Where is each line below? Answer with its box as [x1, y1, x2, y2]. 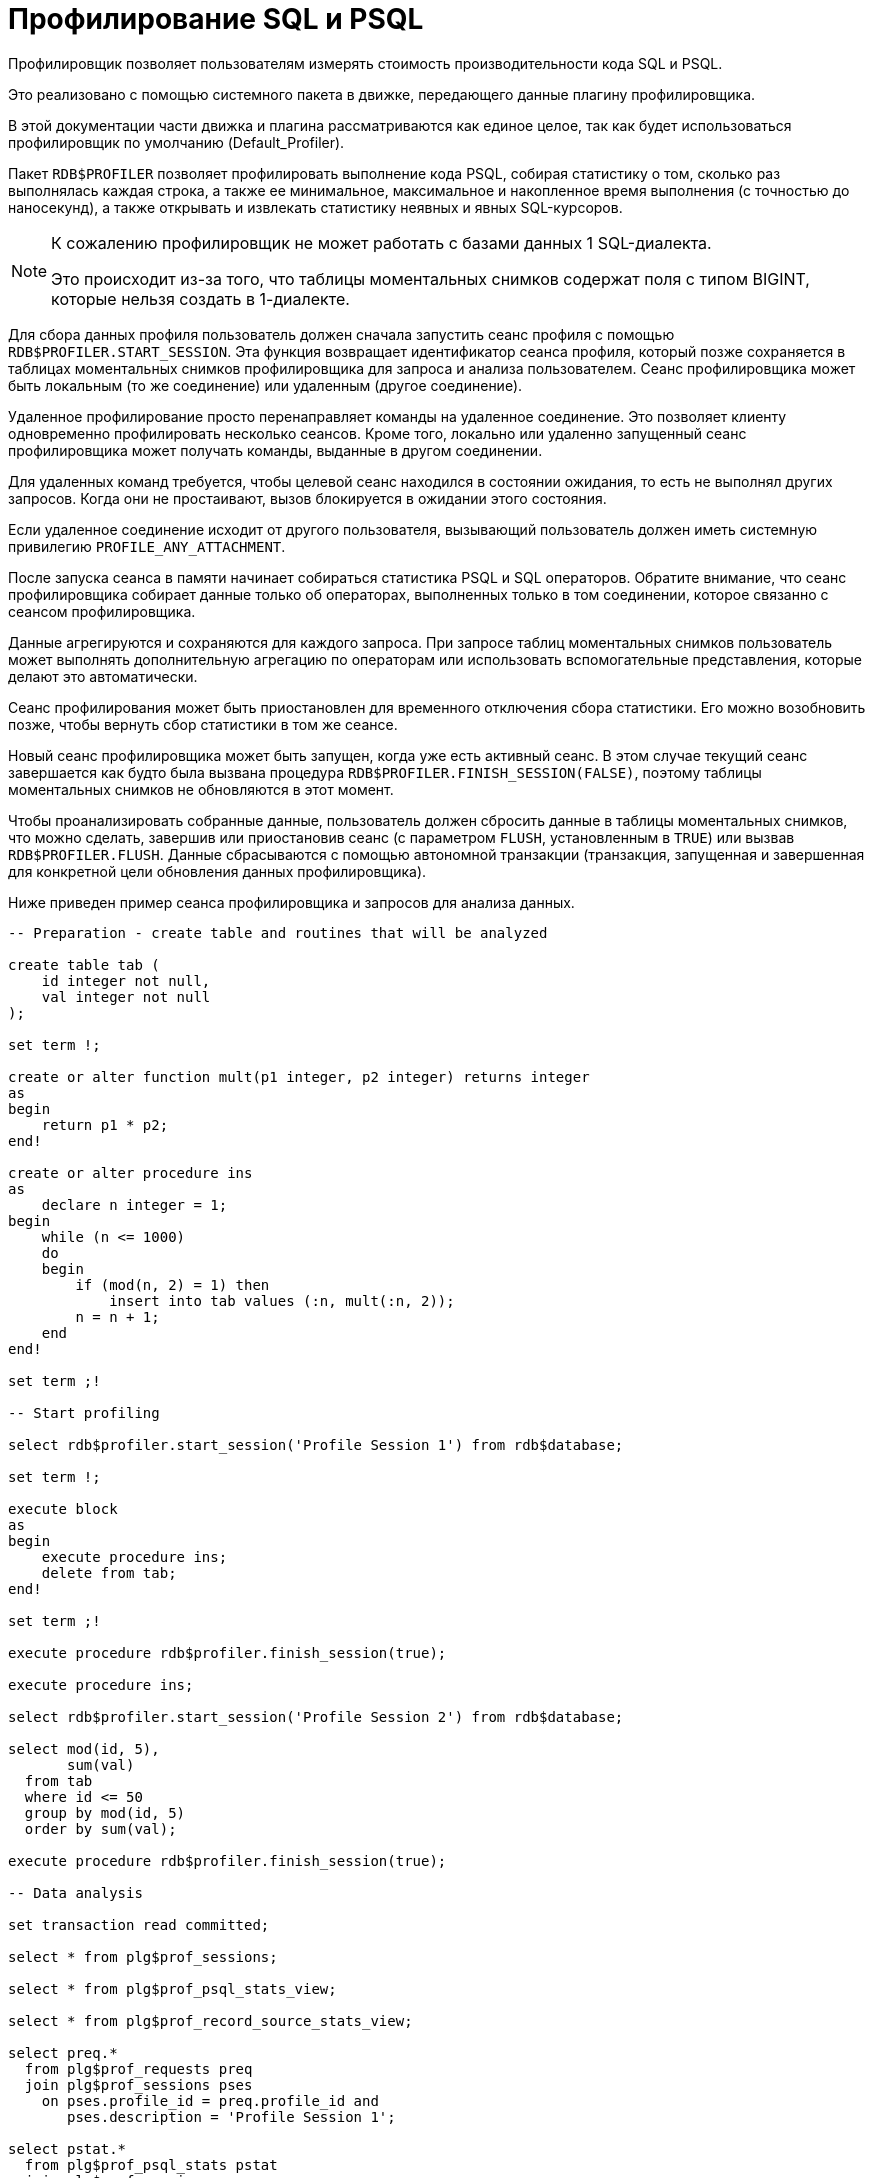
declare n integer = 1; [41, 1196, 228, 1213]
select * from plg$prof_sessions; [8, 1948, 278, 1965]
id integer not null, [41, 972, 211, 989]
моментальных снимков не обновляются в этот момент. [8, 780, 394, 798]
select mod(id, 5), [8, 1740, 160, 1757]
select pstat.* [8, 2140, 127, 2157]
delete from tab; [41, 1564, 177, 1581]
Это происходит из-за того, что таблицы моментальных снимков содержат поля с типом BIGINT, [51, 268, 810, 289]
